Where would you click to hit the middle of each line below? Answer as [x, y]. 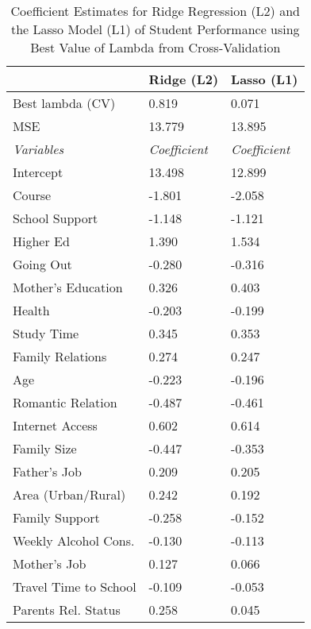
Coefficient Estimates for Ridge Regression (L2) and [155, 11]
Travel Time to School [75, 587]
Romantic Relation [65, 402]
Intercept [38, 172]
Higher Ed [41, 241]
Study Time [46, 333]
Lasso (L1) [265, 79]
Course [32, 195]
